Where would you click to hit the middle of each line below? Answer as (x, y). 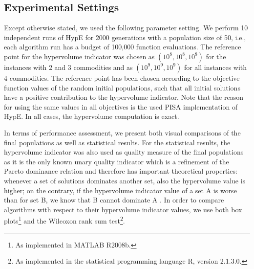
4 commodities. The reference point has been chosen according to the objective (122, 78)
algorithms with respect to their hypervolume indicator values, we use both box (123, 209)
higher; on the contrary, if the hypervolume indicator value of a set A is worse (120, 190)
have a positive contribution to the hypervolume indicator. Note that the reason (124, 97)
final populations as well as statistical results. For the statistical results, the (117, 142)
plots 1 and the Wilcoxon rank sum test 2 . (64, 220)
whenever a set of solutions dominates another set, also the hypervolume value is (125, 180)
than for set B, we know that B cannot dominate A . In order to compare (114, 200)
